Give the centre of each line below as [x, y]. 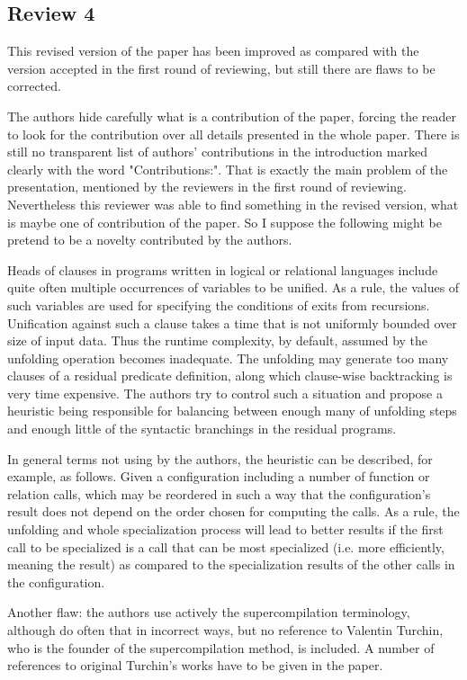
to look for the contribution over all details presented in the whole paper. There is [233, 134]
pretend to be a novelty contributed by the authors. [150, 240]
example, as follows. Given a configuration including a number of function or [219, 476]
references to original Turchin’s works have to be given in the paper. [195, 665]
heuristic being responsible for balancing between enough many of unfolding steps [232, 411]
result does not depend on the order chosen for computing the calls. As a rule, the [233, 511]
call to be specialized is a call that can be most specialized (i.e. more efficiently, [226, 546]
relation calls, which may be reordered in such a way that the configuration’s [219, 493]
